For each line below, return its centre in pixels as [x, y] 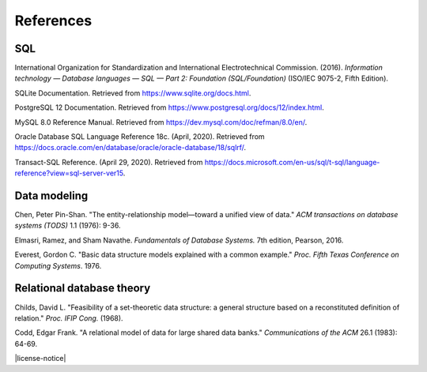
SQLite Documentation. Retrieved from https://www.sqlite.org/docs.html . [133, 93]
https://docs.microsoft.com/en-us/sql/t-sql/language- [292, 162]
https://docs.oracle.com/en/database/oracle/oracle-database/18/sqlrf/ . [130, 148]
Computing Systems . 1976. [58, 265]
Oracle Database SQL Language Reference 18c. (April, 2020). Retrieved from [140, 137]
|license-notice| [40, 359]
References [53, 21]
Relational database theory [83, 288]
